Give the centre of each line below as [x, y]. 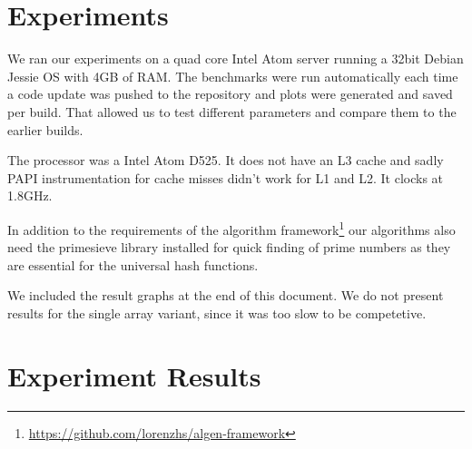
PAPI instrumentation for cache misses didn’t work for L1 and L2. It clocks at [226, 177]
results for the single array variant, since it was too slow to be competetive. [217, 312]
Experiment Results [134, 375]
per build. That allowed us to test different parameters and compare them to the [232, 111]
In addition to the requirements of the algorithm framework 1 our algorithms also [231, 228]
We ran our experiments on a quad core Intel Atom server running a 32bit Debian [236, 59]
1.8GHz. [30, 195]
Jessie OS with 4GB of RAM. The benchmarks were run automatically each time [233, 76]
